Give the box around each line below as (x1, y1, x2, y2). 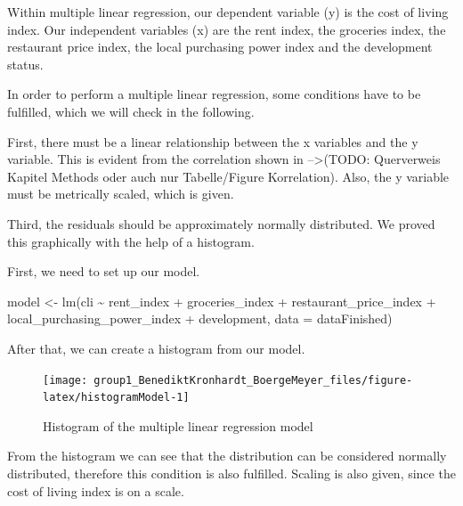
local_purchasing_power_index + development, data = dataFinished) (7, 309, 393, 328)
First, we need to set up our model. (7, 262, 200, 281)
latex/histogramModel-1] (43, 391, 190, 404)
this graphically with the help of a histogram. (7, 232, 255, 250)
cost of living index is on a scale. (7, 481, 184, 500)
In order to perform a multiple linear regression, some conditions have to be (7, 85, 421, 103)
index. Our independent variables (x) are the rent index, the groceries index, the (7, 20, 446, 38)
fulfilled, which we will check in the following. (7, 102, 255, 120)
